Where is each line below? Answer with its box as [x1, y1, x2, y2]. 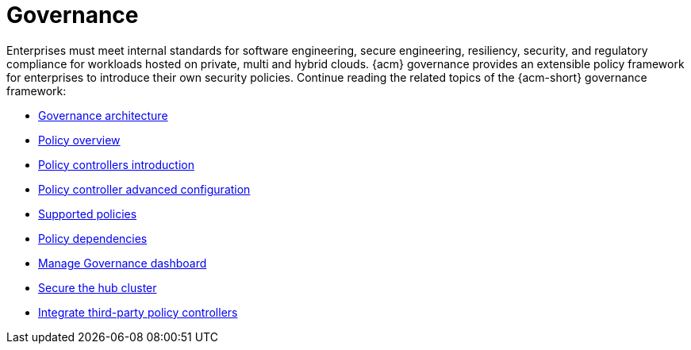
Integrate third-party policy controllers [38, 305, 238, 319]
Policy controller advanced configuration [38, 182, 251, 196]
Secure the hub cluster [38, 280, 157, 294]
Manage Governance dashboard [38, 256, 207, 270]
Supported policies [38, 206, 137, 221]
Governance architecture [38, 108, 168, 122]
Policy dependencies [38, 231, 148, 245]
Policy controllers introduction [38, 157, 194, 171]
